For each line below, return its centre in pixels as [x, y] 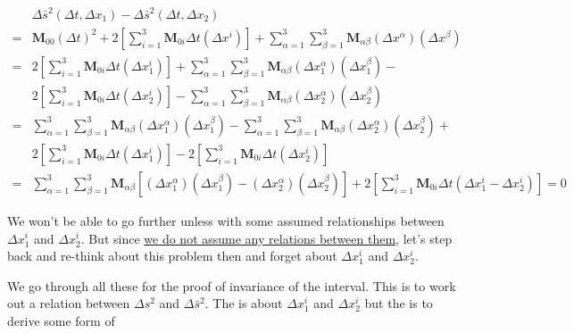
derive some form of [61, 320]
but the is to [399, 303]
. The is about [244, 303]
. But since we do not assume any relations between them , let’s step [266, 238]
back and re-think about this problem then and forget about [172, 256]
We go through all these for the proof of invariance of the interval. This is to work [232, 285]
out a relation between [69, 303]
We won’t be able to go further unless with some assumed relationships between [226, 220]
